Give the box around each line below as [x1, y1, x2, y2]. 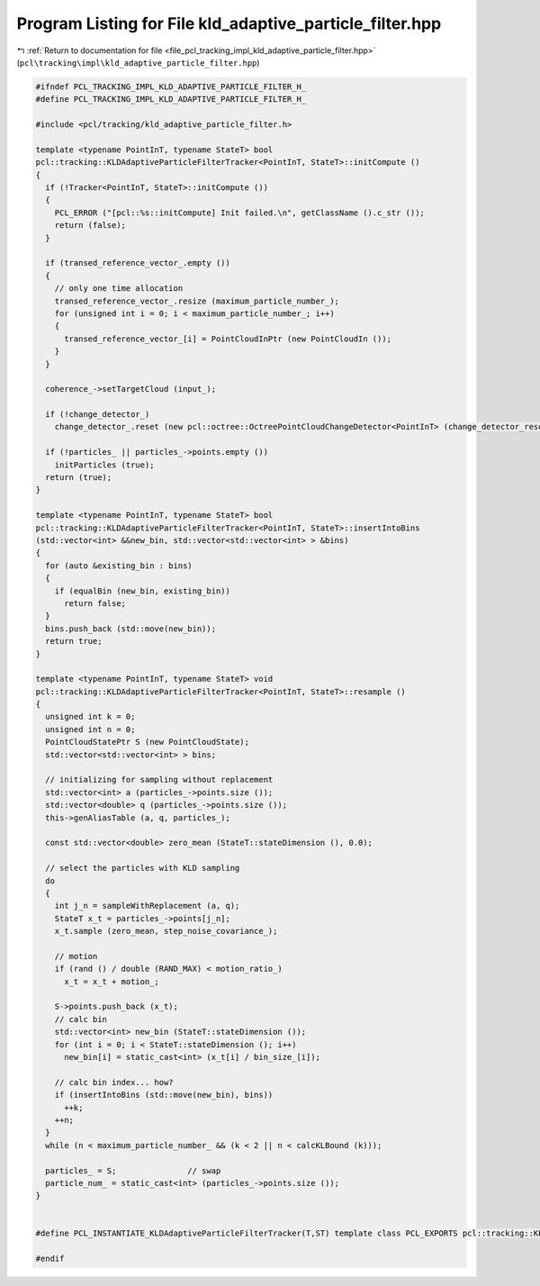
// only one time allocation [54, 284, 184, 294]
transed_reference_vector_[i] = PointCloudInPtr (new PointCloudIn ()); [64, 333, 391, 344]
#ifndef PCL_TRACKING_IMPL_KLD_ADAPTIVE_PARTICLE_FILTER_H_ [35, 81, 307, 92]
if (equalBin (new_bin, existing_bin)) [54, 585, 231, 596]
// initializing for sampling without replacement [45, 774, 274, 785]
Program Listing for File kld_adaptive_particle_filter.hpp [16, 14, 442, 33]
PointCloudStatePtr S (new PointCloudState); [45, 737, 249, 747]
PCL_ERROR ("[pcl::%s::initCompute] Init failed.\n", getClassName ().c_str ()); [54, 207, 425, 218]
